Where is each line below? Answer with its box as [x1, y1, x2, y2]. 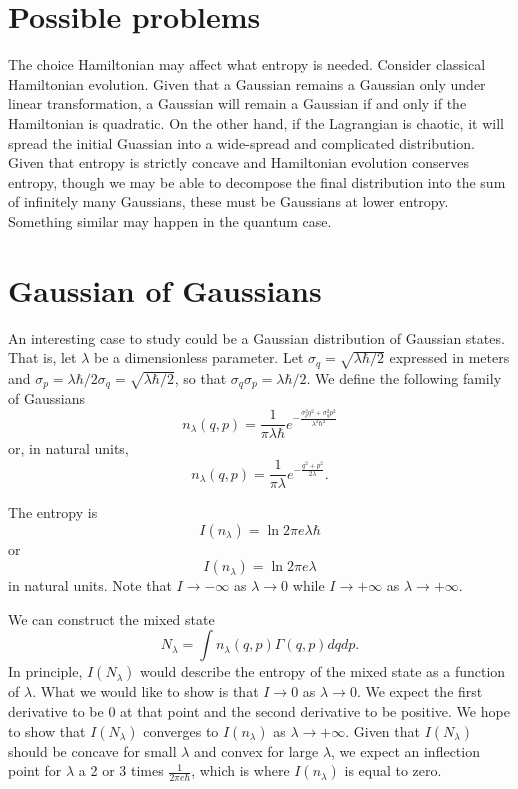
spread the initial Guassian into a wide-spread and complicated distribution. [8, 132, 475, 153]
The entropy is [8, 502, 98, 523]
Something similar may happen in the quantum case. [8, 210, 332, 231]
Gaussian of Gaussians [8, 269, 322, 310]
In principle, [8, 661, 83, 682]
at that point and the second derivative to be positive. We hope [120, 701, 510, 722]
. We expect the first [356, 681, 483, 702]
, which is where [191, 760, 290, 781]
